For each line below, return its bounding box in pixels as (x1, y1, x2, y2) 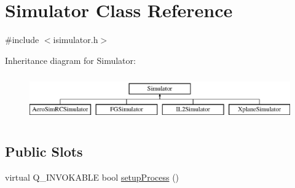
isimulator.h (53, 33, 98, 46)
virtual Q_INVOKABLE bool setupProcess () (5, 170, 179, 183)
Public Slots (5, 141, 83, 160)
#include (5, 33, 39, 46)
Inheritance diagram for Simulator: (5, 53, 136, 66)
